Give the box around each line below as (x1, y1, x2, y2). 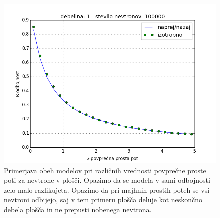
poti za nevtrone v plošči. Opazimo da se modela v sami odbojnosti (4, 175, 210, 185)
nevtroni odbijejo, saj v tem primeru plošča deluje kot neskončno (4, 194, 203, 205)
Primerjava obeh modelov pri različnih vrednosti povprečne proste (4, 165, 206, 175)
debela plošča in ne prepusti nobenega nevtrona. (4, 204, 152, 214)
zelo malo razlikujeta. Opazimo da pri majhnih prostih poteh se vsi (4, 184, 210, 195)
